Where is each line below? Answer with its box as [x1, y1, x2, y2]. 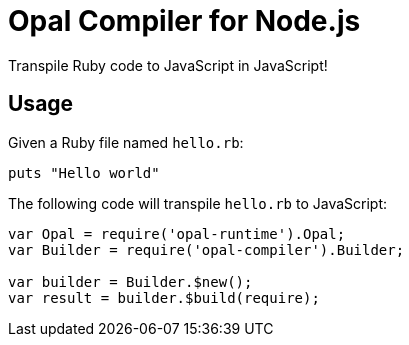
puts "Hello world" [8, 164, 160, 181]
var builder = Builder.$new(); [8, 273, 253, 290]
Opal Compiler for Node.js [8, 4, 361, 38]
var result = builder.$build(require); [8, 289, 320, 306]
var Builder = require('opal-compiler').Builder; [8, 241, 405, 258]
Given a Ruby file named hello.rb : [8, 133, 244, 151]
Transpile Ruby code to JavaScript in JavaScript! [8, 56, 328, 74]
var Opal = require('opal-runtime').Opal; [8, 225, 346, 242]
